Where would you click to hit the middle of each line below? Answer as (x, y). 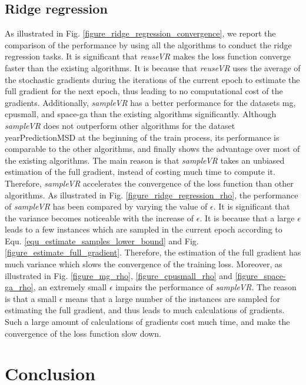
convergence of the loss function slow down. (83, 333)
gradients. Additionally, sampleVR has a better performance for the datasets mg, (150, 102)
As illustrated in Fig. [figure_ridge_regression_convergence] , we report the (140, 33)
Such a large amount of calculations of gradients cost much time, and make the (147, 322)
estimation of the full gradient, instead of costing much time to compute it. (140, 172)
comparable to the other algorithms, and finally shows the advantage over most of (152, 149)
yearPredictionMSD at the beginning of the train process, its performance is (142, 137)
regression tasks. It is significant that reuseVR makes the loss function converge (148, 56)
